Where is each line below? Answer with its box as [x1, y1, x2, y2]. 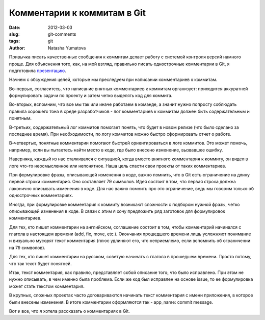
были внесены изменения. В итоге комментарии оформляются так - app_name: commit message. [9, 299, 213, 305]
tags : [9, 38, 20, 44]
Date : [9, 25, 21, 30]
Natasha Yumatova [48, 45, 86, 51]
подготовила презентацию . [9, 68, 66, 74]
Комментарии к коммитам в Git [9, 7, 146, 18]
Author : [9, 45, 26, 51]
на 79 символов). [9, 245, 46, 250]
